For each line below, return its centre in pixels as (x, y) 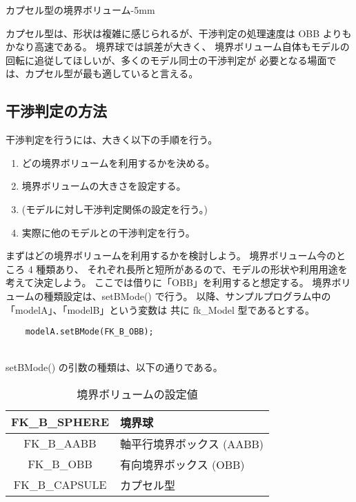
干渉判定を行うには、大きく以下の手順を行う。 (112, 140)
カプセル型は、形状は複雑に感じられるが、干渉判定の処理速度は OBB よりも (179, 33)
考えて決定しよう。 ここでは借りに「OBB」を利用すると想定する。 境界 (169, 282)
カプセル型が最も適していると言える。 (111, 73)
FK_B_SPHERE (60, 422)
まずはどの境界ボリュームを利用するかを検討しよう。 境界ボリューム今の (171, 255)
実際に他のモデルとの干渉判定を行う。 (108, 232)
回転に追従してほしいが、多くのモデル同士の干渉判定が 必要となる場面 (166, 60)
